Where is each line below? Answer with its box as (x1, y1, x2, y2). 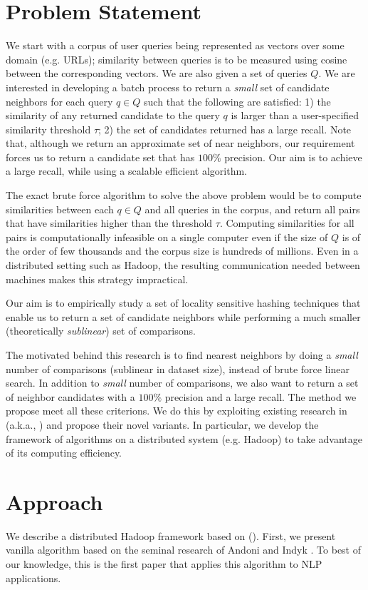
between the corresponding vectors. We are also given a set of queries (6, 66, 307, 81)
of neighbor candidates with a (6, 389, 135, 404)
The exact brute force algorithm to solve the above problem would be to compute (6, 188, 362, 203)
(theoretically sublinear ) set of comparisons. (6, 323, 196, 338)
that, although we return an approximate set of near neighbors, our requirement (6, 136, 355, 151)
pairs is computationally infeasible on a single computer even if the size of (6, 229, 328, 244)
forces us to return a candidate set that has (6, 149, 195, 164)
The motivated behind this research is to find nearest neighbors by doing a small (6, 347, 358, 362)
